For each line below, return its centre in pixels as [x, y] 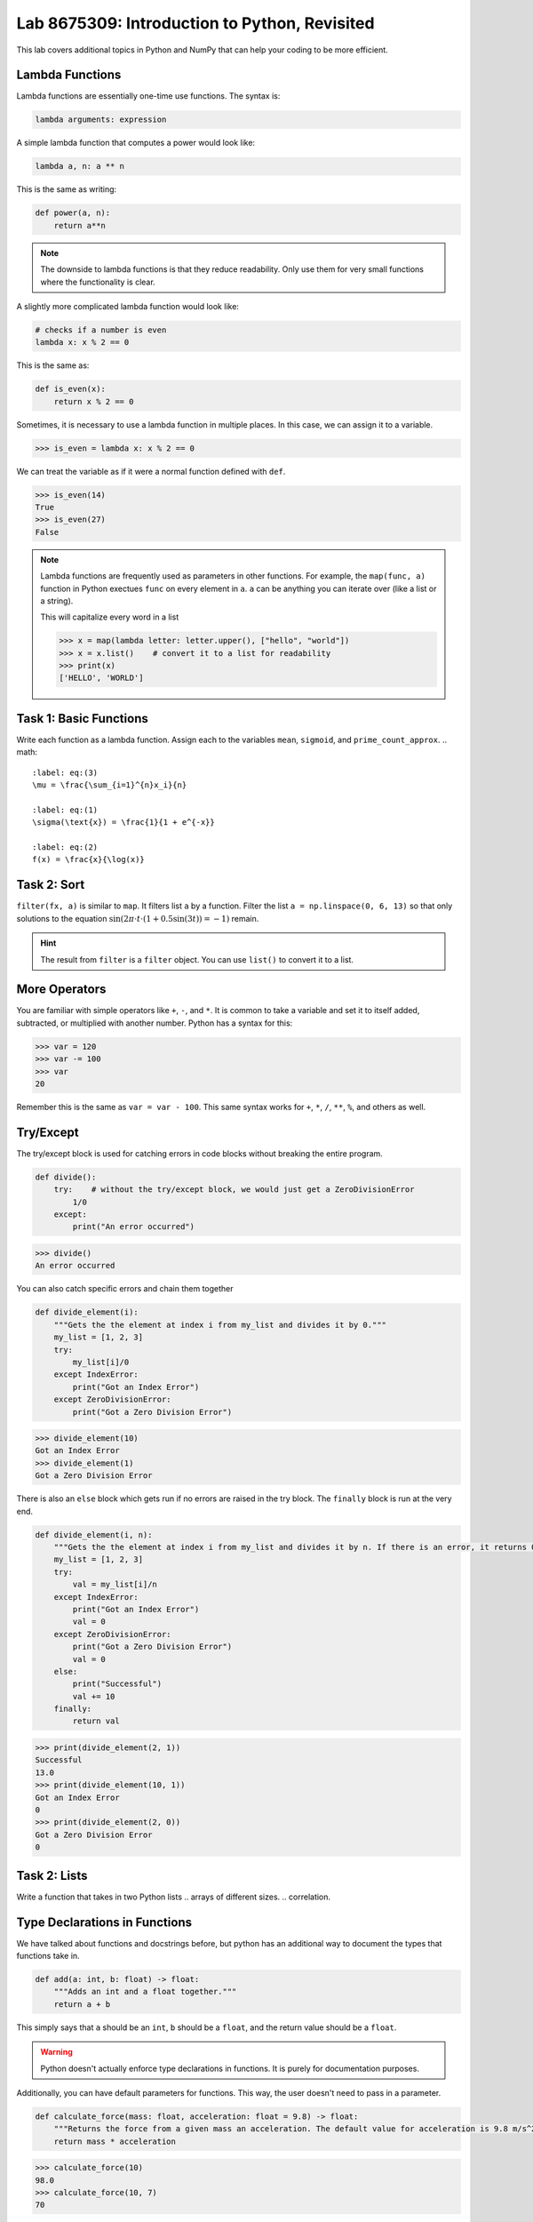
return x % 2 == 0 [94, 401]
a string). [57, 601]
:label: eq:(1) [65, 810]
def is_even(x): [71, 389]
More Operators [61, 990]
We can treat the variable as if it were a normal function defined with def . [151, 471]
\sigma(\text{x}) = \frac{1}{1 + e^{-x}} [123, 823]
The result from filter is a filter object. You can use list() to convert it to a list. [197, 959]
